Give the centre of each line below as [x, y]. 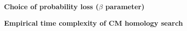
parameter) [125, 6]
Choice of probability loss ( [51, 6]
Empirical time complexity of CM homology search [93, 23]
